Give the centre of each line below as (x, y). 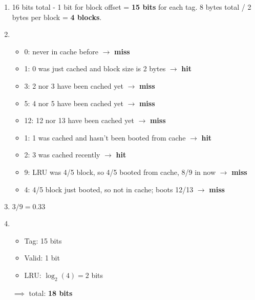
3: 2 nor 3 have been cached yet (74, 85)
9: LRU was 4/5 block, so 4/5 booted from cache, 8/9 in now (120, 172)
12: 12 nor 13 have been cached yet (79, 120)
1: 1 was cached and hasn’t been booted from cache (105, 137)
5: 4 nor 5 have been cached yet (74, 103)
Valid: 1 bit (42, 258)
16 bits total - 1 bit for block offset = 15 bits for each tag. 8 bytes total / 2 (132, 7)
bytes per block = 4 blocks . (57, 17)
